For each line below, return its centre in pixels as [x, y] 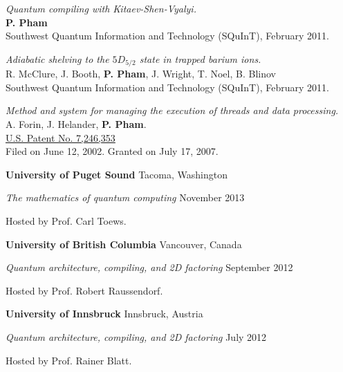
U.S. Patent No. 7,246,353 [61, 137]
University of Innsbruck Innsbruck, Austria [104, 314]
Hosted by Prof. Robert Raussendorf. [84, 290]
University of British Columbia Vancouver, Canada [124, 244]
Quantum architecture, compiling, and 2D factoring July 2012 [136, 336]
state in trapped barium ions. [200, 58]
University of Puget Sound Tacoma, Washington [117, 174]
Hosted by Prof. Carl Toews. [66, 220]
